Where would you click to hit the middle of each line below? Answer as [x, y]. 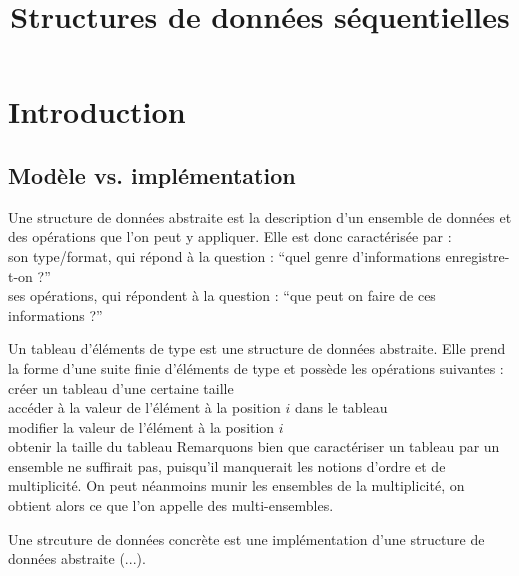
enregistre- [477, 255]
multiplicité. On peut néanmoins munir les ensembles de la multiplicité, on [236, 485]
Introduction [97, 111]
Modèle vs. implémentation [152, 174]
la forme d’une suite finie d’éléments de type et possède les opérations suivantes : [256, 367]
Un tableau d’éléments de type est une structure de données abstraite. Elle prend [257, 348]
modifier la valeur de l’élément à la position [141, 426]
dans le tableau [341, 407]
